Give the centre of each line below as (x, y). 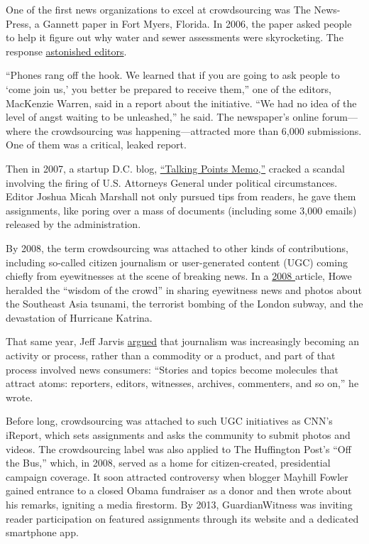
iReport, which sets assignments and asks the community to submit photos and (178, 435)
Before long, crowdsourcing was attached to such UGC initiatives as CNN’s (169, 421)
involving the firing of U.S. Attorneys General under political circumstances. (172, 182)
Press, (19, 23)
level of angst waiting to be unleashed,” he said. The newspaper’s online (163, 117)
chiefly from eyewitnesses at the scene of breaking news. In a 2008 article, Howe (179, 276)
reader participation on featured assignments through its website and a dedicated (182, 518)
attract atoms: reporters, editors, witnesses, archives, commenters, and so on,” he (182, 383)
